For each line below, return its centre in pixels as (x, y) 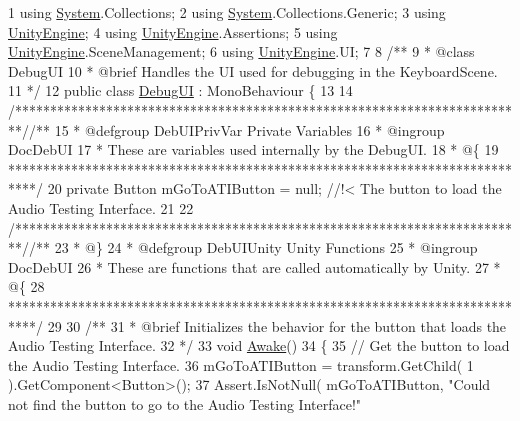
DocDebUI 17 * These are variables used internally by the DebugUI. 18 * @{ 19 (253, 149)
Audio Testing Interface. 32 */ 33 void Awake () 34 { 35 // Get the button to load (259, 345)
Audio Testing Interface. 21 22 (101, 207)
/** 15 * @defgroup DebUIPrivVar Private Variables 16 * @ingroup (237, 129)
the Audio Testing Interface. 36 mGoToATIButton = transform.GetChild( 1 (241, 364)
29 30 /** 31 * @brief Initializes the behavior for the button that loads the (277, 325)
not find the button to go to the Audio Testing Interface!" (185, 403)
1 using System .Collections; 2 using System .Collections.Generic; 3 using (227, 12)
